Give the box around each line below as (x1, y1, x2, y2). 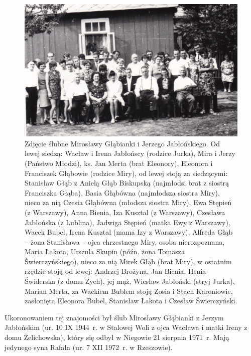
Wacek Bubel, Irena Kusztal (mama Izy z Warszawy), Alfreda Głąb (25, 227, 233, 237)
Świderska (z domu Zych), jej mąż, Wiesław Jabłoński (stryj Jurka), (25, 276, 235, 286)
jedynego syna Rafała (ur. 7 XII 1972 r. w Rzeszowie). (5, 341, 173, 352)
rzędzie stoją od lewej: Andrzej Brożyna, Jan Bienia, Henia (25, 266, 206, 276)
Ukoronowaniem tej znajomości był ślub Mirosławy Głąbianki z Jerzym (5, 312, 224, 322)
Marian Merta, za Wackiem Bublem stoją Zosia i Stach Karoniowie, (25, 285, 233, 296)
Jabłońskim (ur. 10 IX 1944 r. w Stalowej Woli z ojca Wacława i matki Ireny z (5, 322, 247, 332)
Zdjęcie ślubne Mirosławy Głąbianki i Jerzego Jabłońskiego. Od (25, 138, 220, 148)
